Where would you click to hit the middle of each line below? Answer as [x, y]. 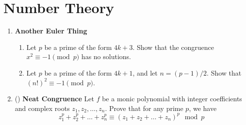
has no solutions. [106, 56]
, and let [145, 72]
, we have [203, 108]
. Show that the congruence [173, 47]
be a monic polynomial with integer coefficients [172, 99]
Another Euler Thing [51, 31]
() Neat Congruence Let [54, 99]
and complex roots [42, 108]
